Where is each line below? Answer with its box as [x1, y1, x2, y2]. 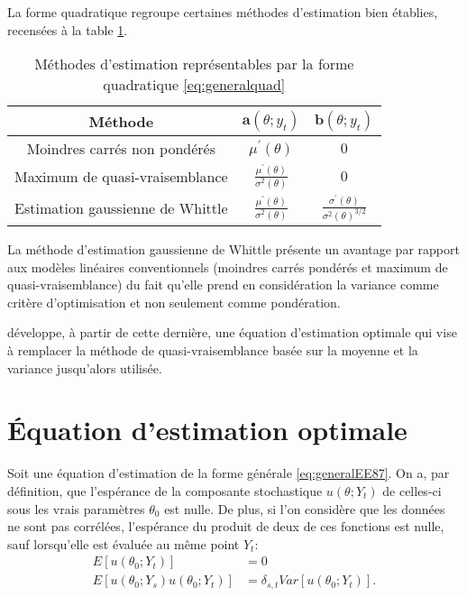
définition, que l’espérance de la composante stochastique [7, 481, 323, 500]
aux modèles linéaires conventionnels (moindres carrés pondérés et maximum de [7, 257, 448, 276]
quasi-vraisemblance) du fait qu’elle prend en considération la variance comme [7, 275, 439, 294]
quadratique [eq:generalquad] [103, 74, 286, 96]
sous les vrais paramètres [7, 499, 145, 518]
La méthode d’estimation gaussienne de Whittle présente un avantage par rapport [7, 240, 460, 259]
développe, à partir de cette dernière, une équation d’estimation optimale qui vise [7, 323, 457, 342]
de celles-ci [382, 481, 442, 500]
